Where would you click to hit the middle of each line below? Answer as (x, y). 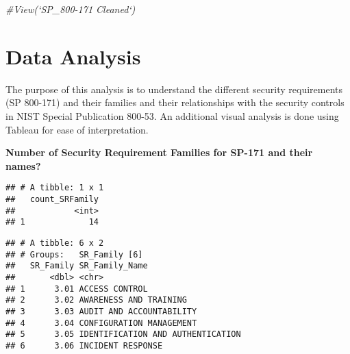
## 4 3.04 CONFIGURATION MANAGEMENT (101, 323)
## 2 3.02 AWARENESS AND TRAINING (96, 300)
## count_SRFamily (52, 199)
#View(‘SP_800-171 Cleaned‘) (71, 9)
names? (23, 165)
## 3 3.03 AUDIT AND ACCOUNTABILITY (101, 311)
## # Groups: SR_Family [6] (74, 254)
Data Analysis (73, 56)
